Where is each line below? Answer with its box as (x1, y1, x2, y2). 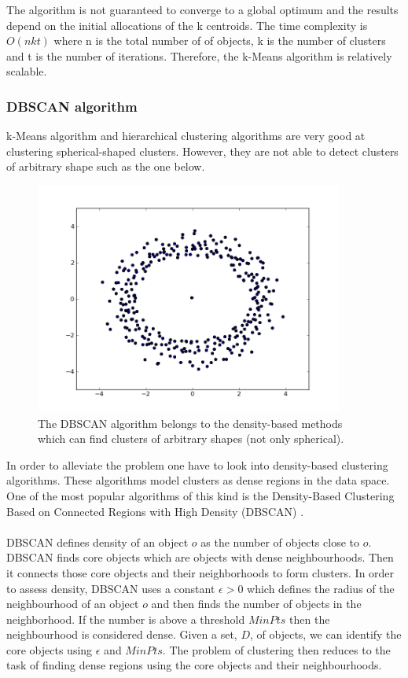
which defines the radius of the (247, 580, 395, 596)
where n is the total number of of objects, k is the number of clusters (53, 32, 386, 49)
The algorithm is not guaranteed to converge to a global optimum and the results (6, 2, 399, 17)
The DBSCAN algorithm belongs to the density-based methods (38, 415, 343, 431)
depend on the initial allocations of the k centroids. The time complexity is (6, 17, 368, 33)
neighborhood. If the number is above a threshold (6, 610, 245, 627)
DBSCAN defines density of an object (6, 533, 189, 550)
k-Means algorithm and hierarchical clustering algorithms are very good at (6, 127, 366, 144)
